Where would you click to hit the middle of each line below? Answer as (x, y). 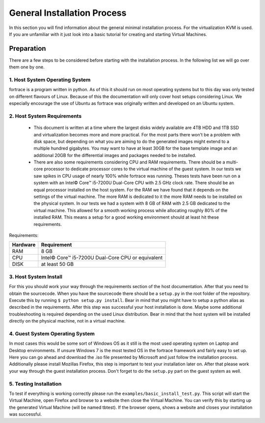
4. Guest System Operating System (52, 333)
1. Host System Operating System (50, 80)
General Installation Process (68, 13)
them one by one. (27, 67)
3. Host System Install (36, 277)
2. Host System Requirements (45, 116)
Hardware (24, 245)
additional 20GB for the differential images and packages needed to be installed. (115, 155)
